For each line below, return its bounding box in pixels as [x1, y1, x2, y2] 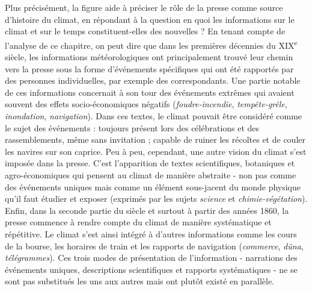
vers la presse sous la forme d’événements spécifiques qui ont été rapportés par [5, 62, 294, 75]
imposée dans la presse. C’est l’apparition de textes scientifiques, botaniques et [5, 157, 295, 169]
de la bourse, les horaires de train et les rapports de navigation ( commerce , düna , [5, 239, 304, 252]
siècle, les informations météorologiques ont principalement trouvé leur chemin [5, 51, 293, 63]
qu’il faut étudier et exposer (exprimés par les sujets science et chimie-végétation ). [5, 192, 308, 205]
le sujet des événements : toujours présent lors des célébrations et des [5, 121, 260, 134]
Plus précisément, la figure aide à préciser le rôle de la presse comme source [5, 1, 283, 13]
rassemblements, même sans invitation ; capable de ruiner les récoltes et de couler [5, 133, 305, 146]
